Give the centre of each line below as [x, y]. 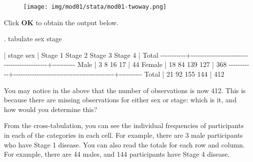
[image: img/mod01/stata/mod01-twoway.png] [95, 7]
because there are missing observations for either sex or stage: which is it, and [120, 100]
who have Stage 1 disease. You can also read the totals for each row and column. [125, 144]
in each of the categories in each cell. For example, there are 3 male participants [124, 135]
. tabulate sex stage [33, 39]
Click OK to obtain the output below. [61, 22]
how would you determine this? [51, 109]
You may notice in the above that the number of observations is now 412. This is [125, 90]
